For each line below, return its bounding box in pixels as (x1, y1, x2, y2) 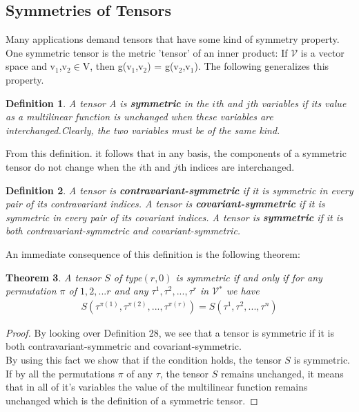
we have (226, 283, 260, 298)
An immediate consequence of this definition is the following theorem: (6, 246, 300, 261)
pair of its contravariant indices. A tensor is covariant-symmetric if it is (6, 196, 325, 211)
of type (113, 270, 142, 284)
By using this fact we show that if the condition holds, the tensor (6, 352, 282, 366)
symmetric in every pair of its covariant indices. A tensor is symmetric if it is (6, 209, 343, 224)
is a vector (300, 45, 345, 59)
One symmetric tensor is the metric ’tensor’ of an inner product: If (6, 45, 288, 59)
